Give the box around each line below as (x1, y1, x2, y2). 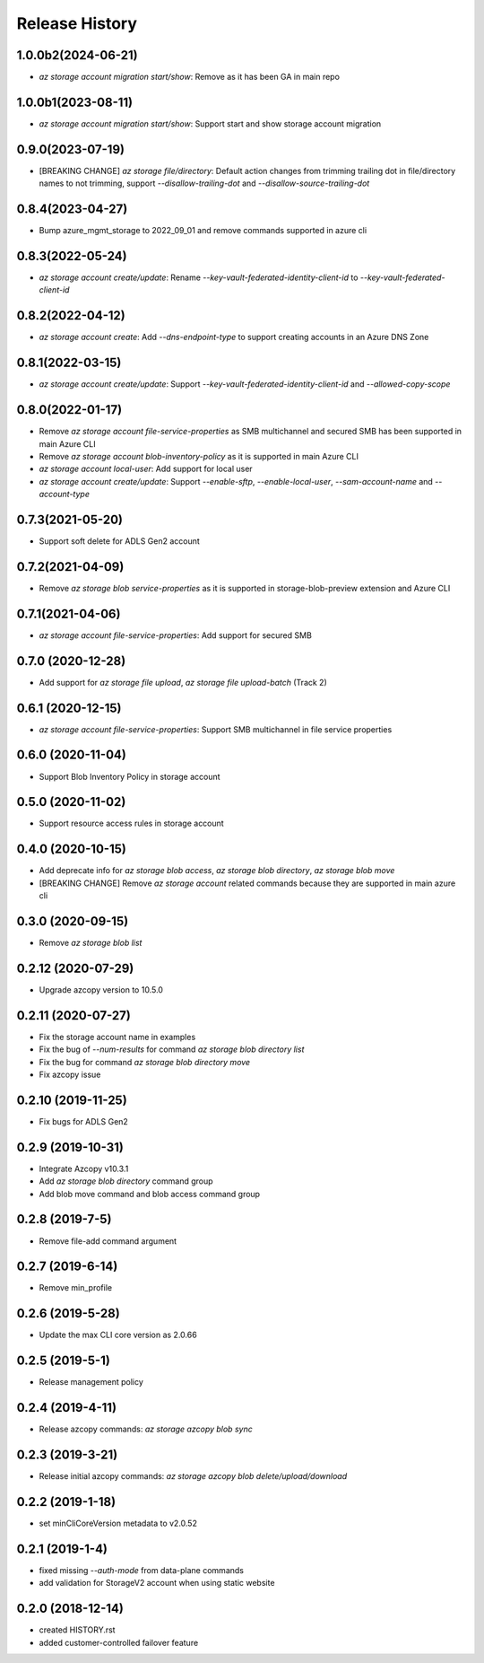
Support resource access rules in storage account (39, 818, 224, 829)
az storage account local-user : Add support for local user (39, 463, 253, 475)
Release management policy (39, 1377, 143, 1387)
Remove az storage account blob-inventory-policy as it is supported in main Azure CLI (39, 451, 359, 461)
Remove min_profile (39, 1282, 112, 1293)
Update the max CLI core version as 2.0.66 (39, 1329, 197, 1341)
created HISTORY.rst (39, 1624, 116, 1635)
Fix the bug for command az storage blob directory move (39, 1056, 251, 1067)
